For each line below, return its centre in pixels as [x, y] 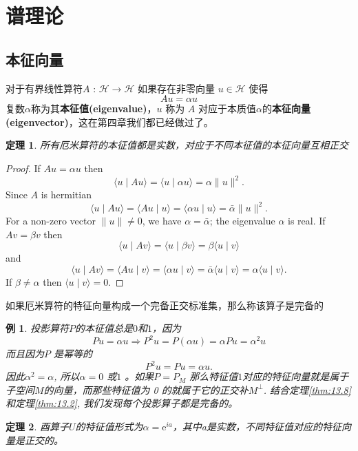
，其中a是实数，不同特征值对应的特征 [257, 427]
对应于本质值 [227, 108]
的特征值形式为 [109, 427]
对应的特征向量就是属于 [296, 376]
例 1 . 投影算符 [37, 328]
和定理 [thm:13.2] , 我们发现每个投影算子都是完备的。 [122, 403]
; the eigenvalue [242, 221]
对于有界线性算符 [44, 88]
